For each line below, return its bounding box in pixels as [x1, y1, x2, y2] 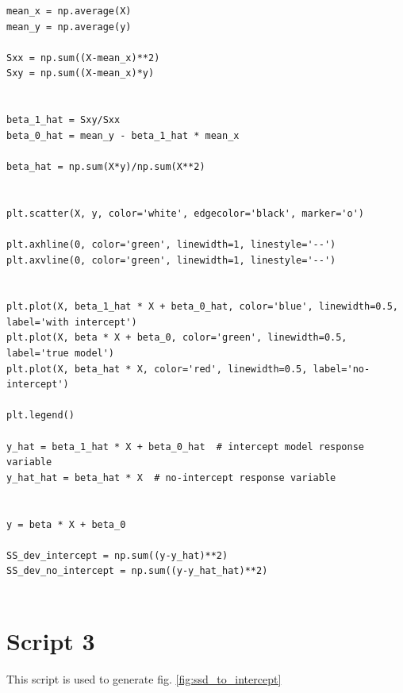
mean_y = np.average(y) [6, 21, 132, 33]
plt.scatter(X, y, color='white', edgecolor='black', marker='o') [6, 207, 365, 219]
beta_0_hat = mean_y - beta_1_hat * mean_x [6, 129, 240, 141]
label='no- [313, 363, 370, 375]
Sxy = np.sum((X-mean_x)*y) [6, 67, 155, 79]
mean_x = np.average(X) [6, 6, 132, 17]
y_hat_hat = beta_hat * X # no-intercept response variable [6, 472, 336, 483]
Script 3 [6, 624, 95, 656]
